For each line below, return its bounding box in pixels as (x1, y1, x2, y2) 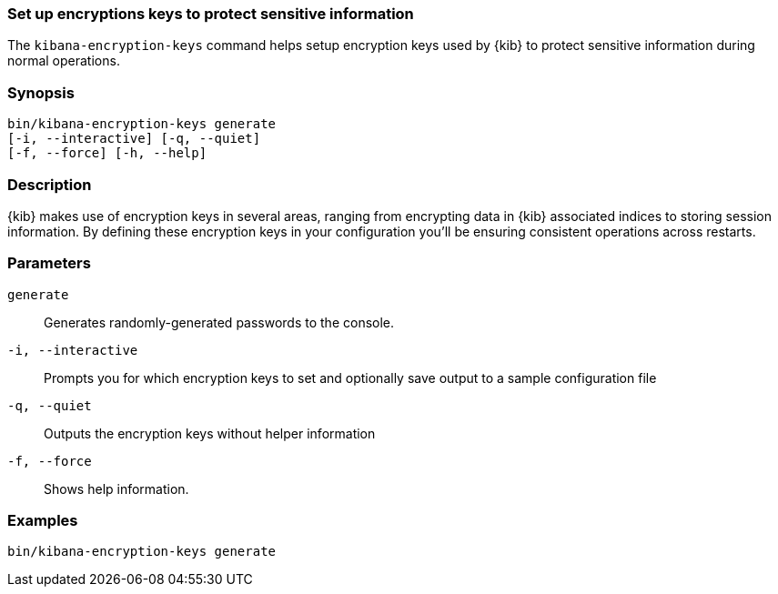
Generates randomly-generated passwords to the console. (44, 314, 395, 330)
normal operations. (7, 53, 120, 69)
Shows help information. (44, 480, 189, 497)
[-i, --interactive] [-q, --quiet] (7, 131, 261, 146)
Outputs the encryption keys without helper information (44, 425, 376, 441)
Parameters (7, 254, 91, 273)
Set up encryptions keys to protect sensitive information (7, 5, 414, 23)
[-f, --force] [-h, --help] (7, 146, 207, 161)
